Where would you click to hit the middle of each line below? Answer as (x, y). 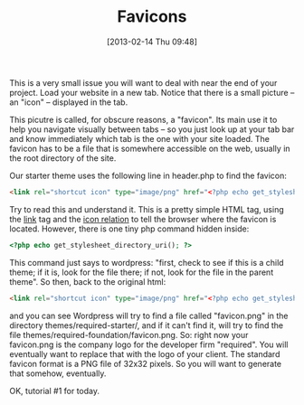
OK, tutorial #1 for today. (54, 391)
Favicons (152, 17)
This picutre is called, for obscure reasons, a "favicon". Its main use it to (143, 119)
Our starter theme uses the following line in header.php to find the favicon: (148, 175)
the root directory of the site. (63, 158)
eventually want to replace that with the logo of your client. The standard (145, 353)
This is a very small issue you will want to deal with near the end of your (143, 82)
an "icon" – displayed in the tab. (69, 102)
